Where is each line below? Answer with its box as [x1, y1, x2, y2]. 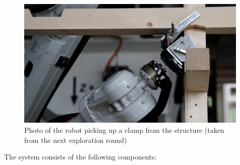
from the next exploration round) [24, 134, 127, 145]
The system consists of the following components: [4, 151, 157, 162]
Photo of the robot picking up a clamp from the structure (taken [24, 124, 224, 135]
